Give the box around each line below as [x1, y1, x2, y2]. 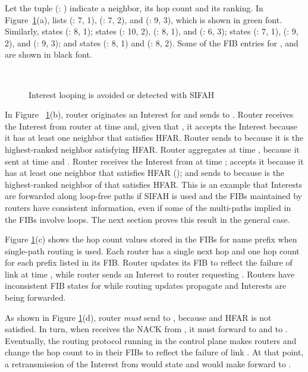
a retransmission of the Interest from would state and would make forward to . [5, 358, 291, 370]
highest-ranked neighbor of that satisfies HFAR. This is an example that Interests [5, 178, 303, 190]
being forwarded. [5, 291, 66, 304]
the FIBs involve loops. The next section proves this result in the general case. [5, 213, 290, 225]
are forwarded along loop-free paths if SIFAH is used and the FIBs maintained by [5, 190, 303, 202]
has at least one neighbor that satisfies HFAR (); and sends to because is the [5, 166, 285, 179]
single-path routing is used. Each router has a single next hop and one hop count [5, 244, 300, 257]
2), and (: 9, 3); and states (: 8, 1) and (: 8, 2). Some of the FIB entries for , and [5, 36, 298, 49]
